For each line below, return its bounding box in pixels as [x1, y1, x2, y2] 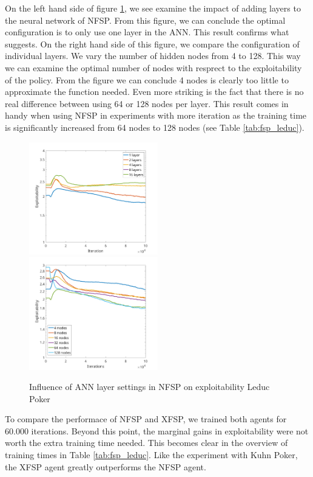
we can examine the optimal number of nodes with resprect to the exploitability [5, 61, 302, 74]
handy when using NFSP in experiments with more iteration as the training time [5, 109, 307, 122]
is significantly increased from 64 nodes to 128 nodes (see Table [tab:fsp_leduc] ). [5, 120, 305, 133]
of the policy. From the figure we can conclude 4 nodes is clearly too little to [5, 73, 289, 86]
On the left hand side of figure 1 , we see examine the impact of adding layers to [5, 2, 301, 14]
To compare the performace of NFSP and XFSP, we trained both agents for [5, 413, 287, 425]
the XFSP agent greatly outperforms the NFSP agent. [5, 460, 206, 473]
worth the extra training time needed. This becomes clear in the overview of [5, 436, 288, 449]
